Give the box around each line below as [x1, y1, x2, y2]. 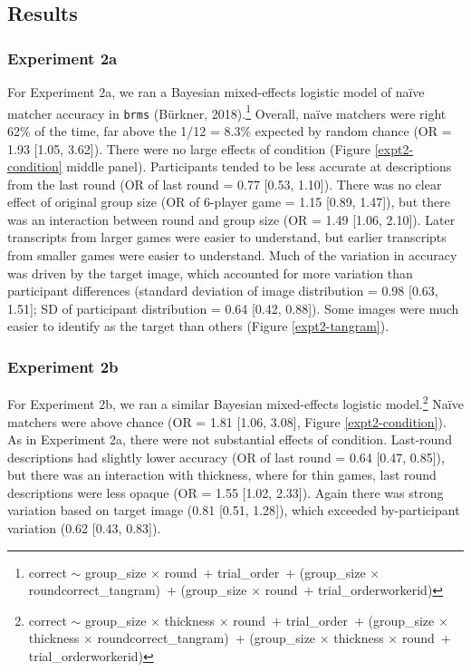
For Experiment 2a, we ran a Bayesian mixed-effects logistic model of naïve [7, 83, 425, 101]
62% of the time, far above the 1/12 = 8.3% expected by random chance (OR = [7, 121, 452, 140]
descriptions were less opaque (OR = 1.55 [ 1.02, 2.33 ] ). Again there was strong [7, 482, 444, 502]
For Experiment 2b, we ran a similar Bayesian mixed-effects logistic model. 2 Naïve [7, 392, 464, 413]
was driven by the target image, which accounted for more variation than [7, 263, 413, 282]
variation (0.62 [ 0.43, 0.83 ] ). [7, 519, 161, 538]
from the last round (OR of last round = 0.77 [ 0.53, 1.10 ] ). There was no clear [7, 174, 442, 193]
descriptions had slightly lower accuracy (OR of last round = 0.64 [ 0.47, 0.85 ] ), [7, 447, 445, 466]
